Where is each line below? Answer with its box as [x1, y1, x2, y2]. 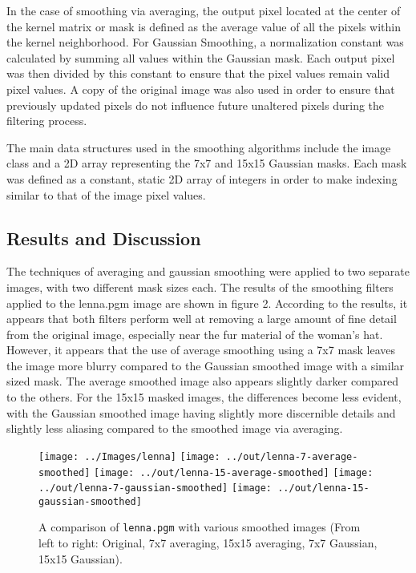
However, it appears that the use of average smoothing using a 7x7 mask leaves [6, 341, 396, 358]
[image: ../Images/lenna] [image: [38, 450, 220, 462]
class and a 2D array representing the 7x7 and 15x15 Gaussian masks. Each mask [6, 155, 407, 171]
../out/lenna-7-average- [225, 450, 358, 462]
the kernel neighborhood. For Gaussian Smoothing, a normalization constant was [6, 34, 404, 50]
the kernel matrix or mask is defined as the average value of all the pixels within [6, 18, 401, 34]
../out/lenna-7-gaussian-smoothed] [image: [38, 482, 273, 494]
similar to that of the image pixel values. [6, 186, 206, 203]
